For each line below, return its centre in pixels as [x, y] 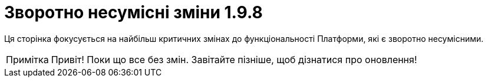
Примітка [27, 59]
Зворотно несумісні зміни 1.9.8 [133, 12]
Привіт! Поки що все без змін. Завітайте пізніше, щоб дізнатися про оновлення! [234, 59]
